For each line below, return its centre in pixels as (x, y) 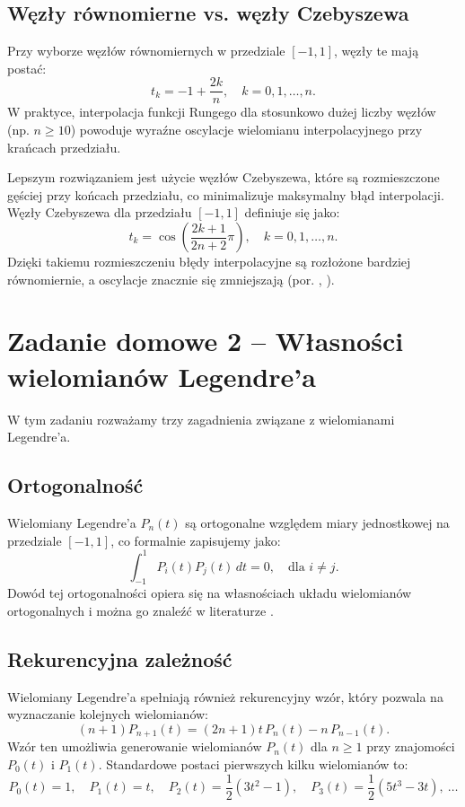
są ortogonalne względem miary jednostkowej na (317, 522)
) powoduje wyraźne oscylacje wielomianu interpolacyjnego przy (246, 130)
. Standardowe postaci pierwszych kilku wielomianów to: (253, 764)
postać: (27, 68)
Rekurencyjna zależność (120, 658)
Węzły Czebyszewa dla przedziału (100, 212)
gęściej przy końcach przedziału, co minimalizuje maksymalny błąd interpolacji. (226, 194)
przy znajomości (411, 746)
